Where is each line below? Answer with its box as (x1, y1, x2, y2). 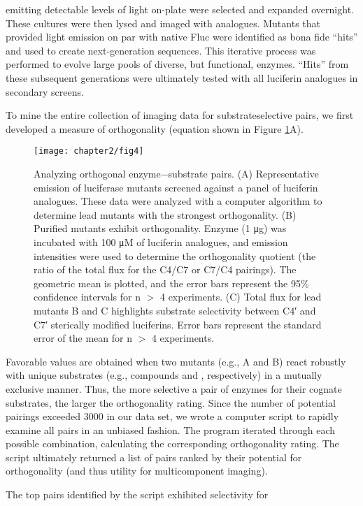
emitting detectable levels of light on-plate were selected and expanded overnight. (6, 2, 354, 16)
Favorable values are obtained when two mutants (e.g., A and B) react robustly (6, 354, 346, 368)
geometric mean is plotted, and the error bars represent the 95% (34, 275, 309, 290)
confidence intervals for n (34, 289, 141, 304)
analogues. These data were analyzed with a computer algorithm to (34, 194, 322, 208)
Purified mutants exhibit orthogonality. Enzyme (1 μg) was (34, 221, 287, 236)
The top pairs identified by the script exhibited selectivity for (6, 487, 269, 502)
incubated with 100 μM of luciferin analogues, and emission (34, 234, 288, 249)
